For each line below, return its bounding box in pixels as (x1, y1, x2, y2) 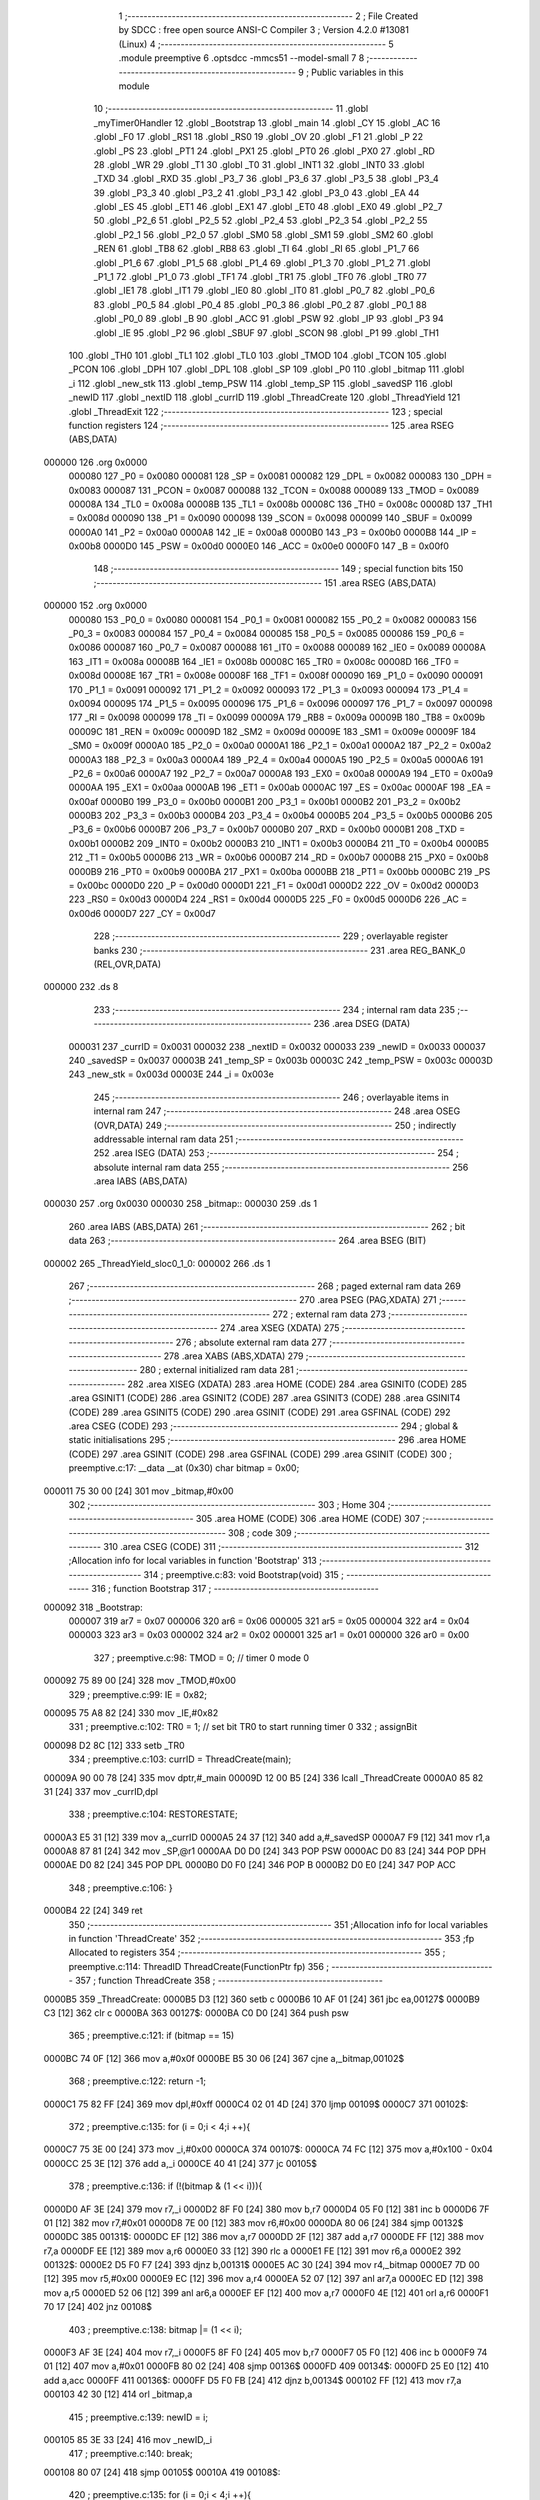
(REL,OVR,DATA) (93, 958, 162, 970)
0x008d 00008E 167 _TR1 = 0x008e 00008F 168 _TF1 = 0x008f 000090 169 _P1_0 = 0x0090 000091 (68, 670, 484, 682)
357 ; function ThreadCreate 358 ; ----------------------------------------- (75, 1975, 384, 1987)
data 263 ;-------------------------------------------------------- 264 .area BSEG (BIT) (68, 1235, 427, 1247)
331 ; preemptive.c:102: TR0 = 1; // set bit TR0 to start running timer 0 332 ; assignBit (68, 1721, 418, 1733)
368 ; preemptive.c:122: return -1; (68, 2075, 207, 2087)
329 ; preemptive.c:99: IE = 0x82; (68, 1688, 208, 1700)
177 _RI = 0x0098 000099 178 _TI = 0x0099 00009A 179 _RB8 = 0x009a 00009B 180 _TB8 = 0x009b (68, 711, 485, 724)
